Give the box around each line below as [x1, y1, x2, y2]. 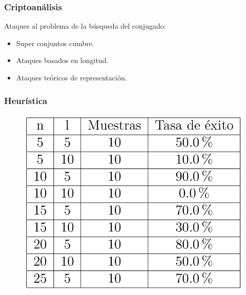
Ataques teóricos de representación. [16, 72, 127, 82]
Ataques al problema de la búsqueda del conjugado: [4, 20, 166, 31]
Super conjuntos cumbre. [16, 37, 94, 48]
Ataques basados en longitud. [16, 55, 109, 66]
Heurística [4, 94, 48, 107]
